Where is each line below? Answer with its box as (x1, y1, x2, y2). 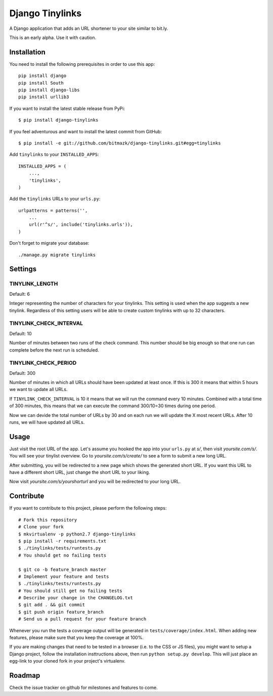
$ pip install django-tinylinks (18, 117, 99, 123)
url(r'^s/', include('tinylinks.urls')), (28, 222, 133, 227)
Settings (9, 265, 37, 274)
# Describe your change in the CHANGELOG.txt (18, 595, 133, 601)
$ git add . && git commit (18, 602, 85, 608)
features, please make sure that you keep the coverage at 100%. (9, 635, 144, 641)
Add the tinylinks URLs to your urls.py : (9, 196, 101, 202)
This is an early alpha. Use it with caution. (9, 34, 97, 41)
